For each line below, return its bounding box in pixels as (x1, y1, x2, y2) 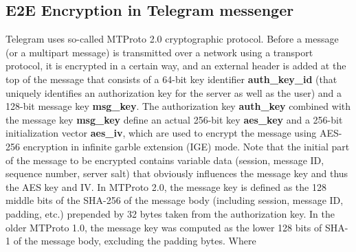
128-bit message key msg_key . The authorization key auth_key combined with (5, 99, 351, 113)
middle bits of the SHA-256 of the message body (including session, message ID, (5, 193, 344, 207)
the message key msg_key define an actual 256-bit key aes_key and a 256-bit (5, 112, 343, 126)
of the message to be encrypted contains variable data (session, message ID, (5, 152, 324, 167)
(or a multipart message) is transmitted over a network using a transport (5, 45, 313, 59)
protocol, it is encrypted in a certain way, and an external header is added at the (5, 58, 346, 73)
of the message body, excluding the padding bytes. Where (13, 233, 256, 248)
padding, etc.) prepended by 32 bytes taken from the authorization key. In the (5, 206, 335, 220)
